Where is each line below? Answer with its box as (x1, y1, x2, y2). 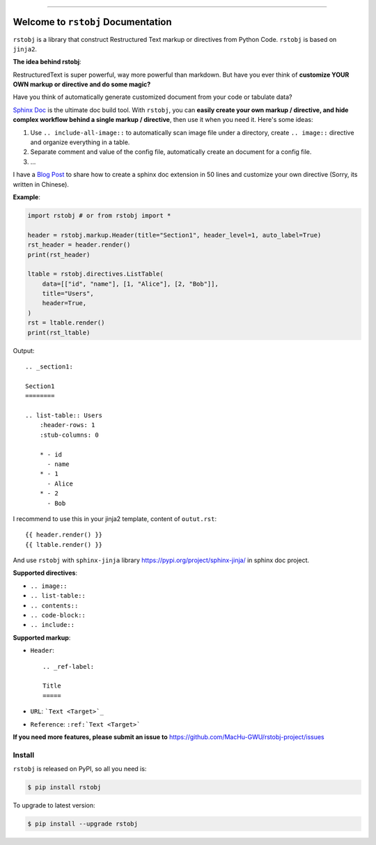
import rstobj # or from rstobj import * (27, 211, 171, 219)
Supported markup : (13, 633, 71, 642)
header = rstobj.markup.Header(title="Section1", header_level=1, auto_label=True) (27, 231, 322, 239)
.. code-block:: (30, 612, 86, 619)
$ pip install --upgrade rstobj (27, 820, 139, 828)
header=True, (42, 300, 87, 307)
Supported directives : (13, 568, 78, 577)
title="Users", (42, 290, 94, 297)
